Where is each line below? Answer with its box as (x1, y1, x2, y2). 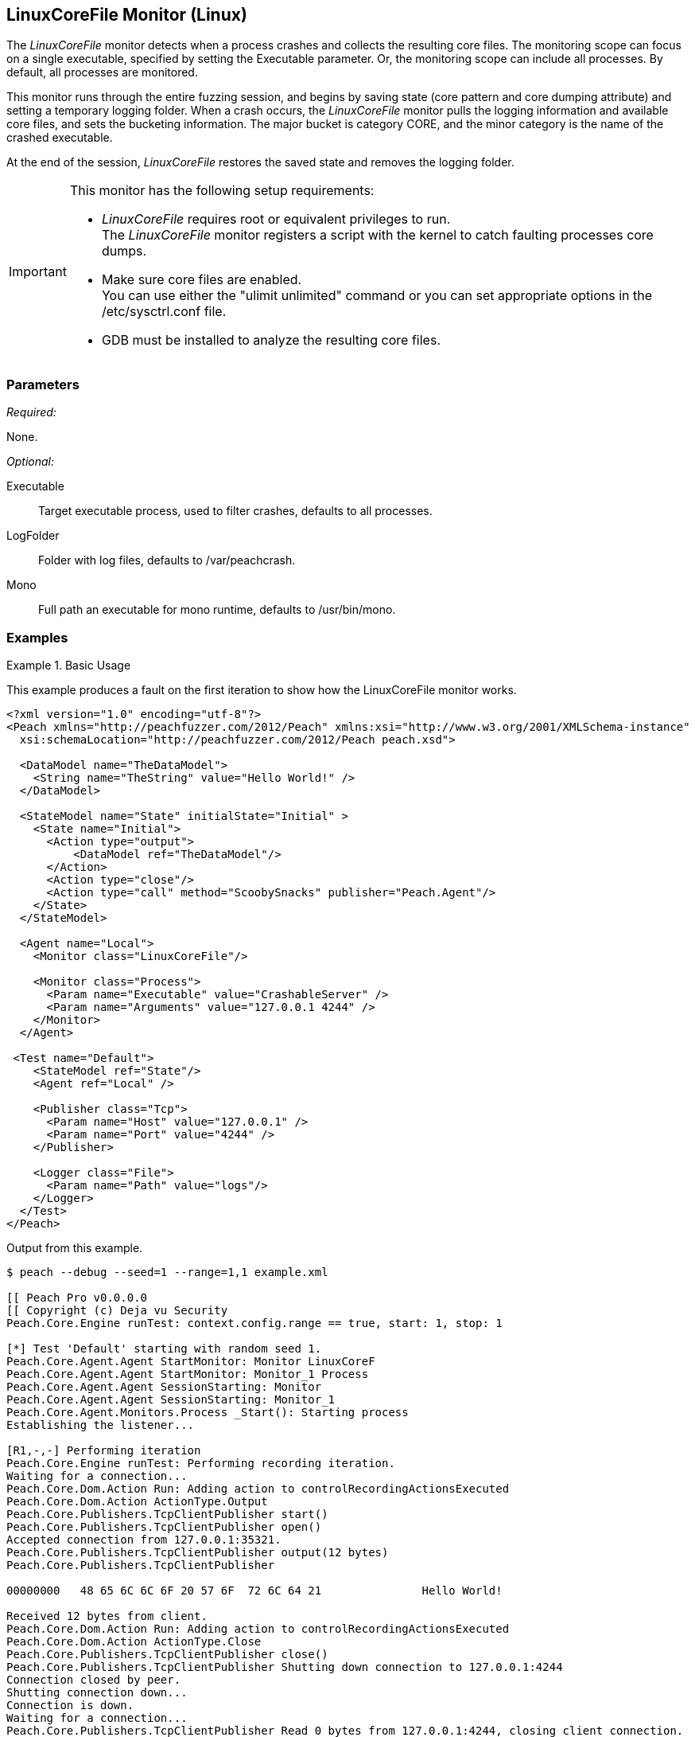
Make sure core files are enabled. (101, 271, 302, 288)
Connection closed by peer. (6, 1673, 181, 1686)
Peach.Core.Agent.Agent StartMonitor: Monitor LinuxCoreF (6, 1354, 375, 1368)
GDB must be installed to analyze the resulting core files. (101, 332, 441, 349)
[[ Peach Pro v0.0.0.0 (6, 1290, 148, 1304)
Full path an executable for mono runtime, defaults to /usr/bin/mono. (38, 603, 396, 617)
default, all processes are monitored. (6, 65, 198, 80)
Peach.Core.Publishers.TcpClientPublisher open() (6, 1520, 322, 1533)
